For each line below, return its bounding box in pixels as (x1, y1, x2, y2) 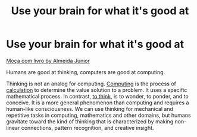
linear (6, 124, 20, 131)
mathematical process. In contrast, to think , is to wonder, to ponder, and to (6, 93, 189, 100)
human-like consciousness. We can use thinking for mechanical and (6, 105, 174, 112)
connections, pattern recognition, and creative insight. (21, 124, 154, 131)
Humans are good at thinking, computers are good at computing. (6, 68, 165, 75)
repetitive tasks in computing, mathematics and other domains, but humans (6, 111, 192, 119)
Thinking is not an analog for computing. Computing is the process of (6, 80, 177, 87)
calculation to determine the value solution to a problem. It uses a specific (6, 86, 187, 93)
